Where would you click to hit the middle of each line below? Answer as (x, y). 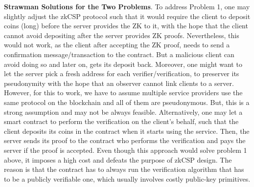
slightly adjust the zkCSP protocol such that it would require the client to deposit (127, 16)
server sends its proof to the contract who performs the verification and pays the (125, 140)
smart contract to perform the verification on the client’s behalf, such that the (121, 121)
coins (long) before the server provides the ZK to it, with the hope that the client (126, 26)
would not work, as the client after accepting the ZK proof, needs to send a (117, 45)
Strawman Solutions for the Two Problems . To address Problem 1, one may (127, 6)
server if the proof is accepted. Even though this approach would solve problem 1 (126, 150)
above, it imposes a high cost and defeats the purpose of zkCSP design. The (118, 159)
